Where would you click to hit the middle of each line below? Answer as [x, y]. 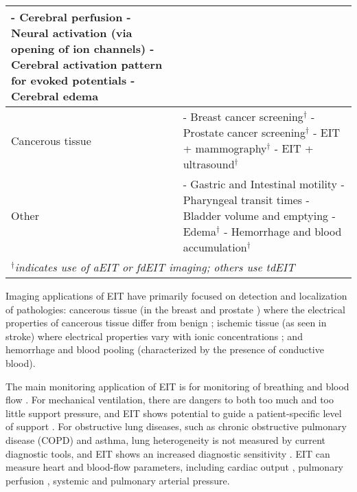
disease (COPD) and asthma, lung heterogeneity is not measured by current [166, 439]
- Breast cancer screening [243, 116]
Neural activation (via [72, 33]
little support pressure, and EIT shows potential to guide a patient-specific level [174, 413]
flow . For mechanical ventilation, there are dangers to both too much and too [170, 400]
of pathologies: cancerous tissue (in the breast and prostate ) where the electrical [175, 309]
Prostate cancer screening [244, 132]
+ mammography [225, 148]
